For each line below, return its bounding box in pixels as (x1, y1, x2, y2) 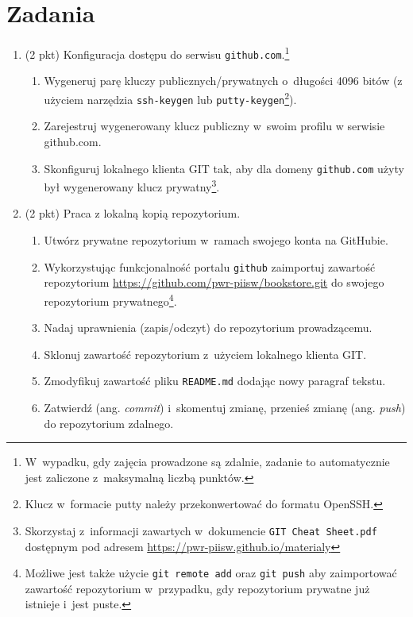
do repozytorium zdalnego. (44, 415, 174, 431)
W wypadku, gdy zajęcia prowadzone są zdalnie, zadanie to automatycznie (25, 453, 390, 470)
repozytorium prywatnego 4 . (44, 290, 177, 309)
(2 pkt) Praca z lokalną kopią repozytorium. (25, 205, 241, 222)
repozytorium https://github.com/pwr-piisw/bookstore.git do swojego (44, 274, 384, 291)
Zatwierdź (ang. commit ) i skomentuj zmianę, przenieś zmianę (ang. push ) (44, 399, 406, 415)
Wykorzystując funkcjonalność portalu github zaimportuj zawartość (44, 258, 376, 275)
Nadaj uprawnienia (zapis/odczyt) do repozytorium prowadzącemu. (44, 319, 372, 336)
